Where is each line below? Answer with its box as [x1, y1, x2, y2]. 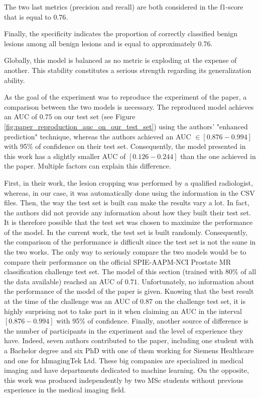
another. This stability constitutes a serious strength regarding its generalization [4, 64, 251, 75]
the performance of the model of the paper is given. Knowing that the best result [4, 286, 254, 296]
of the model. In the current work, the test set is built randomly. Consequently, [4, 226, 248, 237]
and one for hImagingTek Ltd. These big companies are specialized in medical [4, 355, 243, 365]
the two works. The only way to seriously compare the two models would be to [4, 247, 246, 257]
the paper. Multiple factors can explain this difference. [4, 161, 171, 171]
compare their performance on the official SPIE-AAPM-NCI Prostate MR [4, 256, 231, 267]
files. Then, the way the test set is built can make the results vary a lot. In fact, [4, 197, 249, 208]
